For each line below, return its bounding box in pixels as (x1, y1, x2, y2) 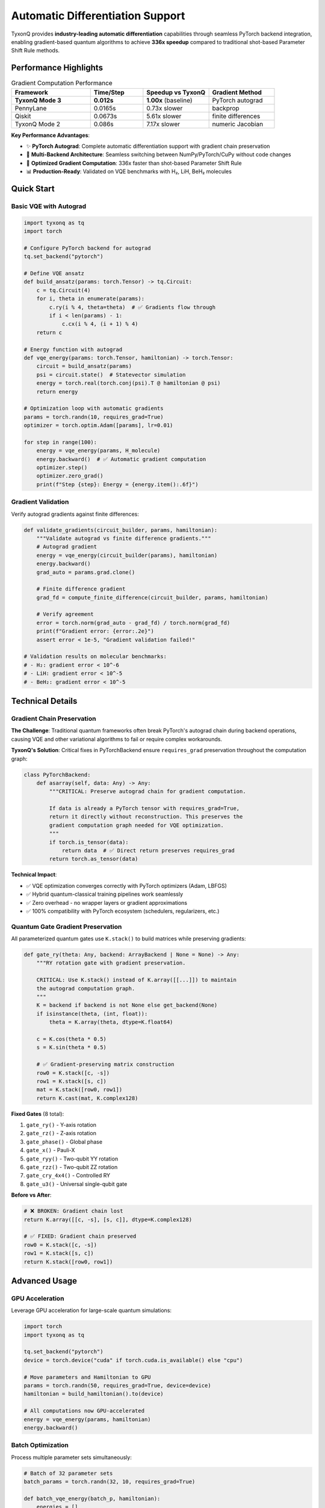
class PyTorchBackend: (23, 771, 91, 778)
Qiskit (14, 112, 31, 120)
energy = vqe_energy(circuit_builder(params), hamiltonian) (36, 552, 218, 559)
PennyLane (14, 104, 47, 112)
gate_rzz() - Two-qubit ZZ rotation (26, 1164, 118, 1171)
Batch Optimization (11, 1441, 69, 1449)
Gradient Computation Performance (11, 79, 113, 87)
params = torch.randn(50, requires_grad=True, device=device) (23, 1382, 211, 1389)
